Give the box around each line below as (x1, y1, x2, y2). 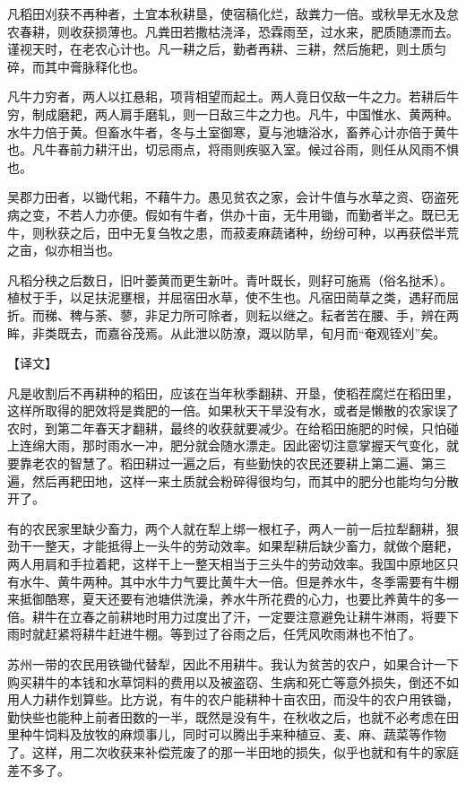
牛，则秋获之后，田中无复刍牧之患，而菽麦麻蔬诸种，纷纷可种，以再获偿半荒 (7, 222, 459, 241)
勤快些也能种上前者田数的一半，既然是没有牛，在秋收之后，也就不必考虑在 (7, 707, 446, 726)
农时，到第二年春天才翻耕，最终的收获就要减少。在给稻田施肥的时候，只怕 (7, 418, 446, 437)
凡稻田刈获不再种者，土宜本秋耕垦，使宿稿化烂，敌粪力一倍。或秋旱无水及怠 (7, 4, 459, 22)
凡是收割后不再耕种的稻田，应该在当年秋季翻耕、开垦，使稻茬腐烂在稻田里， (7, 383, 459, 402)
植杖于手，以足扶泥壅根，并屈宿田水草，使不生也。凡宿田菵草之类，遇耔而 (7, 288, 446, 307)
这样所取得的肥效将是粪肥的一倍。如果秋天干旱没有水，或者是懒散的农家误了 (7, 401, 459, 420)
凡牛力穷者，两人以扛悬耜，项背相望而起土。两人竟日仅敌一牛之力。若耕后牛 (7, 87, 459, 106)
